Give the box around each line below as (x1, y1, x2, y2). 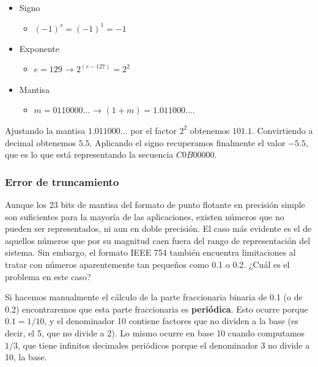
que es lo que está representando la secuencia (5, 148, 174, 161)
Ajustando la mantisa (5, 124, 86, 136)
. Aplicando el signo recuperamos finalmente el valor (89, 136, 286, 149)
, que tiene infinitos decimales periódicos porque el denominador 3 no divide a (18, 338, 310, 351)
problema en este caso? (5, 270, 91, 283)
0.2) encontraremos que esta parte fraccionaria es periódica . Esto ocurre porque (5, 302, 308, 315)
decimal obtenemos (5, 136, 76, 149)
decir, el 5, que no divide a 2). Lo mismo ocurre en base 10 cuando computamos (5, 326, 305, 339)
